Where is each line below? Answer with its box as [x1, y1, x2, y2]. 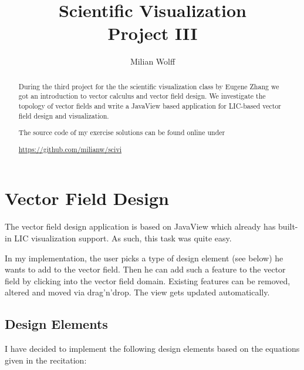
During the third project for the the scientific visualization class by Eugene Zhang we [18, 81, 279, 91]
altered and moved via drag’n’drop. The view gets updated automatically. [5, 286, 270, 298]
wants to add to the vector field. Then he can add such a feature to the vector [5, 263, 286, 275]
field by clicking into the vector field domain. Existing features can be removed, [5, 274, 291, 287]
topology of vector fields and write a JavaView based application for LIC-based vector [18, 101, 282, 111]
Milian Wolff [130, 55, 175, 68]
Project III [107, 21, 198, 45]
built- [278, 220, 298, 233]
